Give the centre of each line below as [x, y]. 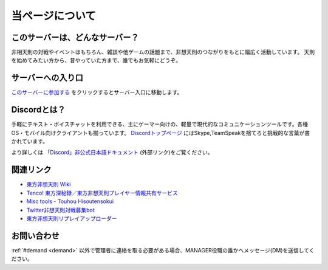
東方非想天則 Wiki [49, 184]
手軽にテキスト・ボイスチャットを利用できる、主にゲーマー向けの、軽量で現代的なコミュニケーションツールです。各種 [160, 124]
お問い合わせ [35, 236]
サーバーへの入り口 [47, 78]
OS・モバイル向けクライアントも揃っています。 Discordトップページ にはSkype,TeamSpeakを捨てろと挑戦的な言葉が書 [161, 133]
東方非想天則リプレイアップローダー [72, 218]
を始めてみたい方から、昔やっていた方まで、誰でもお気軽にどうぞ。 [96, 60]
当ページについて [54, 16]
